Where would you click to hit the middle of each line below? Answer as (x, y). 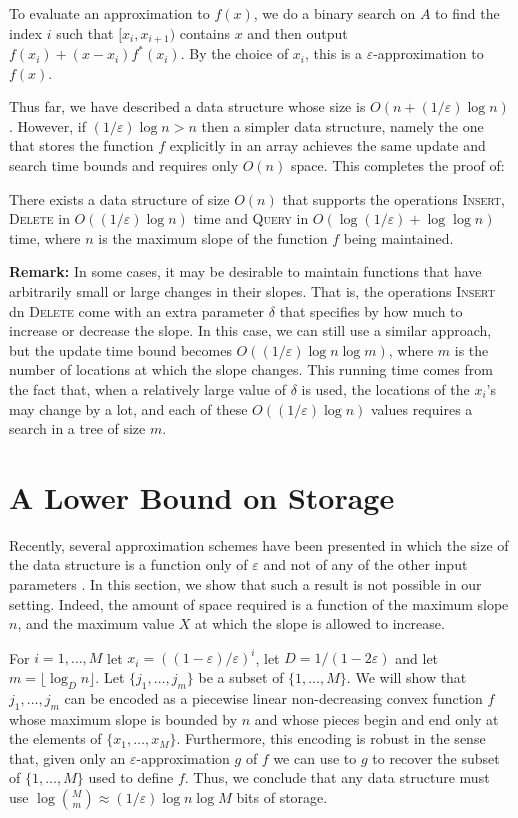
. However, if (48, 125)
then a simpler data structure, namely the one (342, 125)
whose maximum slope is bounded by (123, 718)
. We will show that (406, 676)
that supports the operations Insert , (393, 198)
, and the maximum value (96, 623)
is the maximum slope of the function (213, 237)
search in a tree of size (77, 428)
